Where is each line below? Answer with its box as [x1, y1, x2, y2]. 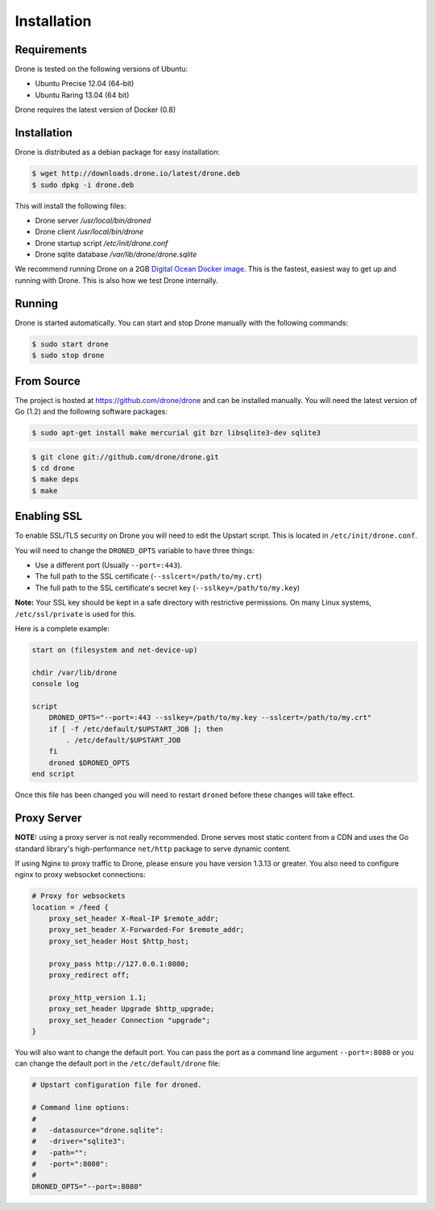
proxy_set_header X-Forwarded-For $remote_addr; [48, 925, 245, 934]
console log [31, 680, 80, 688]
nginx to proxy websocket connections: [14, 870, 146, 879]
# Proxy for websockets [31, 892, 126, 900]
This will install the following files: [14, 201, 126, 210]
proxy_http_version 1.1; [48, 992, 147, 1002]
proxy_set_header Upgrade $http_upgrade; [48, 1004, 215, 1013]
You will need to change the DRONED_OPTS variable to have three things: [14, 545, 255, 555]
